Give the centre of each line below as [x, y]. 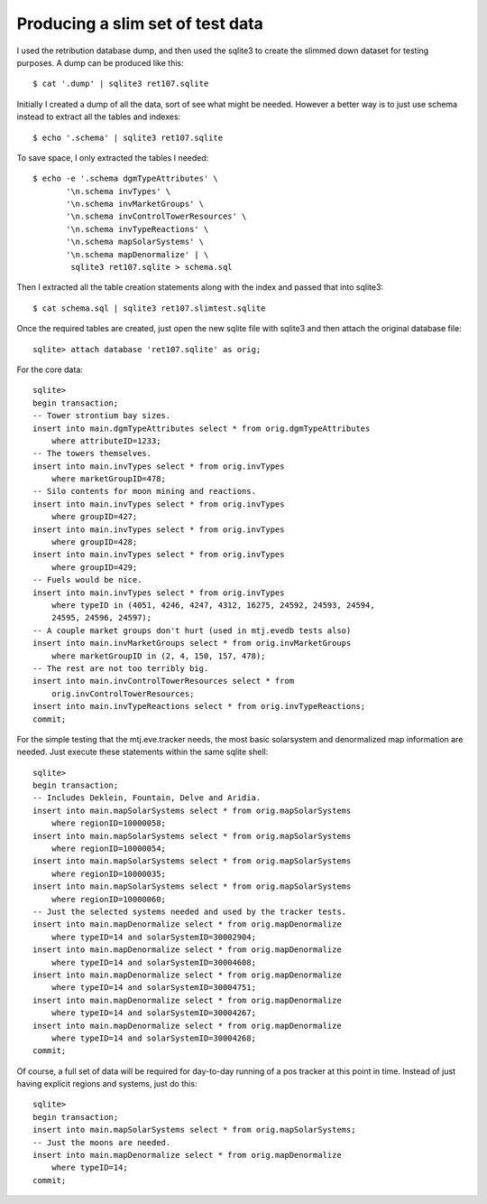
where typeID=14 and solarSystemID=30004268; [154, 1038]
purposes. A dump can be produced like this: [100, 62]
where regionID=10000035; [109, 873]
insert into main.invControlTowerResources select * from [164, 681]
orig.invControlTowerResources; [123, 694]
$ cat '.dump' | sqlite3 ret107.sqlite [121, 84]
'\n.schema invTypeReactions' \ [138, 229]
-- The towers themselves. [92, 453]
